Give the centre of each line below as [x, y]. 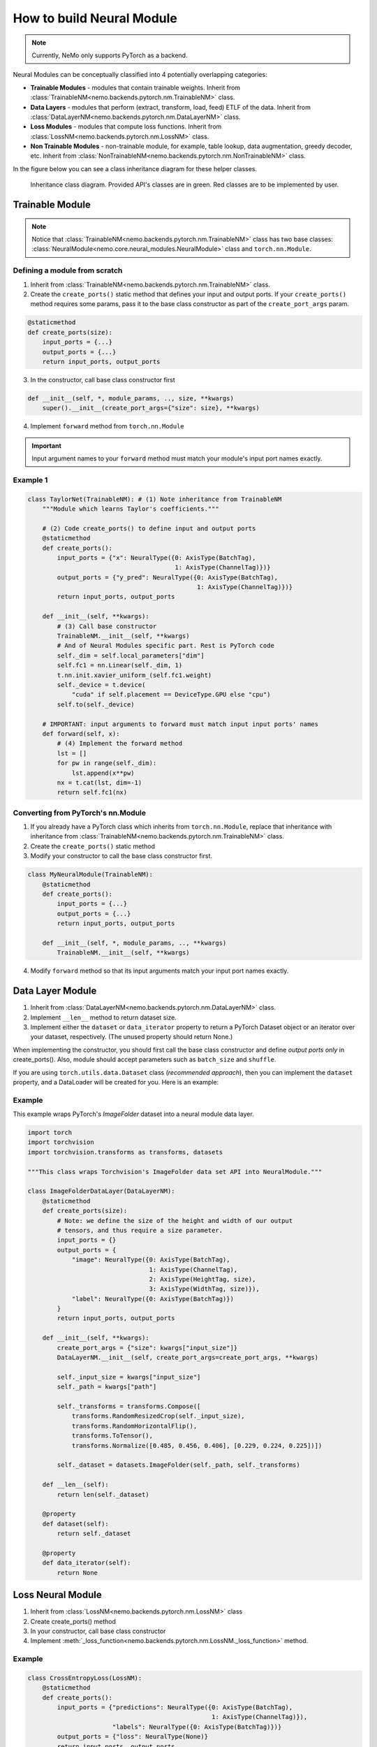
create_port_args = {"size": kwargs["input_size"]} [147, 1348]
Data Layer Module [55, 991]
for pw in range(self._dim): [107, 763]
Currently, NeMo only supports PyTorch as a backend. [110, 55]
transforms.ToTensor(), [112, 1436]
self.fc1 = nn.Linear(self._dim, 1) [120, 665]
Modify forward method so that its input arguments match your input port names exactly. [160, 971]
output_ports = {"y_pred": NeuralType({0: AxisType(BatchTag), [168, 577]
